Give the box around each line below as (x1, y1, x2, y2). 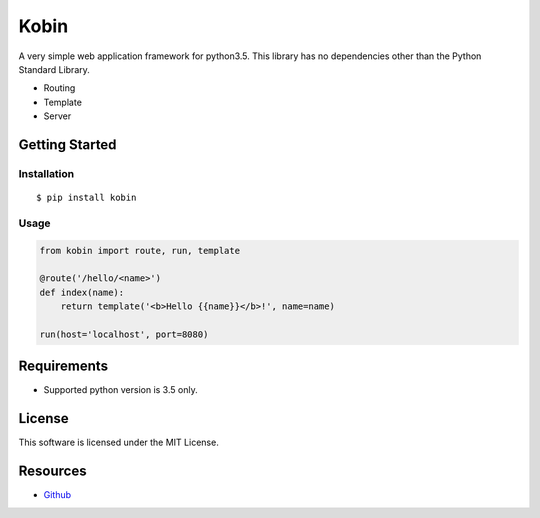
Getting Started (18, 136, 117, 153)
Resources (18, 463, 87, 480)
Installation (18, 166, 75, 180)
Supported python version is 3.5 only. (43, 384, 199, 396)
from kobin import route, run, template (39, 245, 240, 256)
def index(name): (39, 286, 125, 298)
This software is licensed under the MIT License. (18, 436, 219, 449)
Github (43, 489, 72, 501)
